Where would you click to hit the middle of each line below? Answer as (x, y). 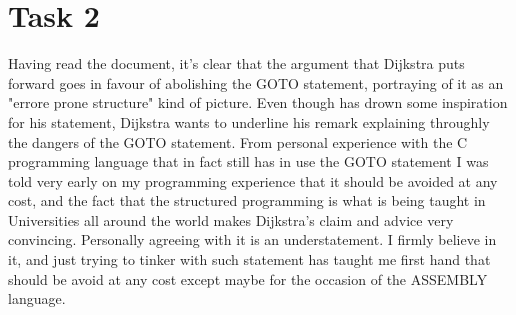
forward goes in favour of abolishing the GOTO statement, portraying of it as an (256, 82)
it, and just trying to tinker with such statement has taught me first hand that (249, 259)
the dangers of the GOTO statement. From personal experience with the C (238, 141)
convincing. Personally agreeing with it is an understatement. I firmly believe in (252, 239)
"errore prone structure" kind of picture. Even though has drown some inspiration (258, 102)
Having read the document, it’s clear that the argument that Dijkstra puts (236, 63)
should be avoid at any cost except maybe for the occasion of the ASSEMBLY (248, 278)
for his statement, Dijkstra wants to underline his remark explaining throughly (249, 121)
